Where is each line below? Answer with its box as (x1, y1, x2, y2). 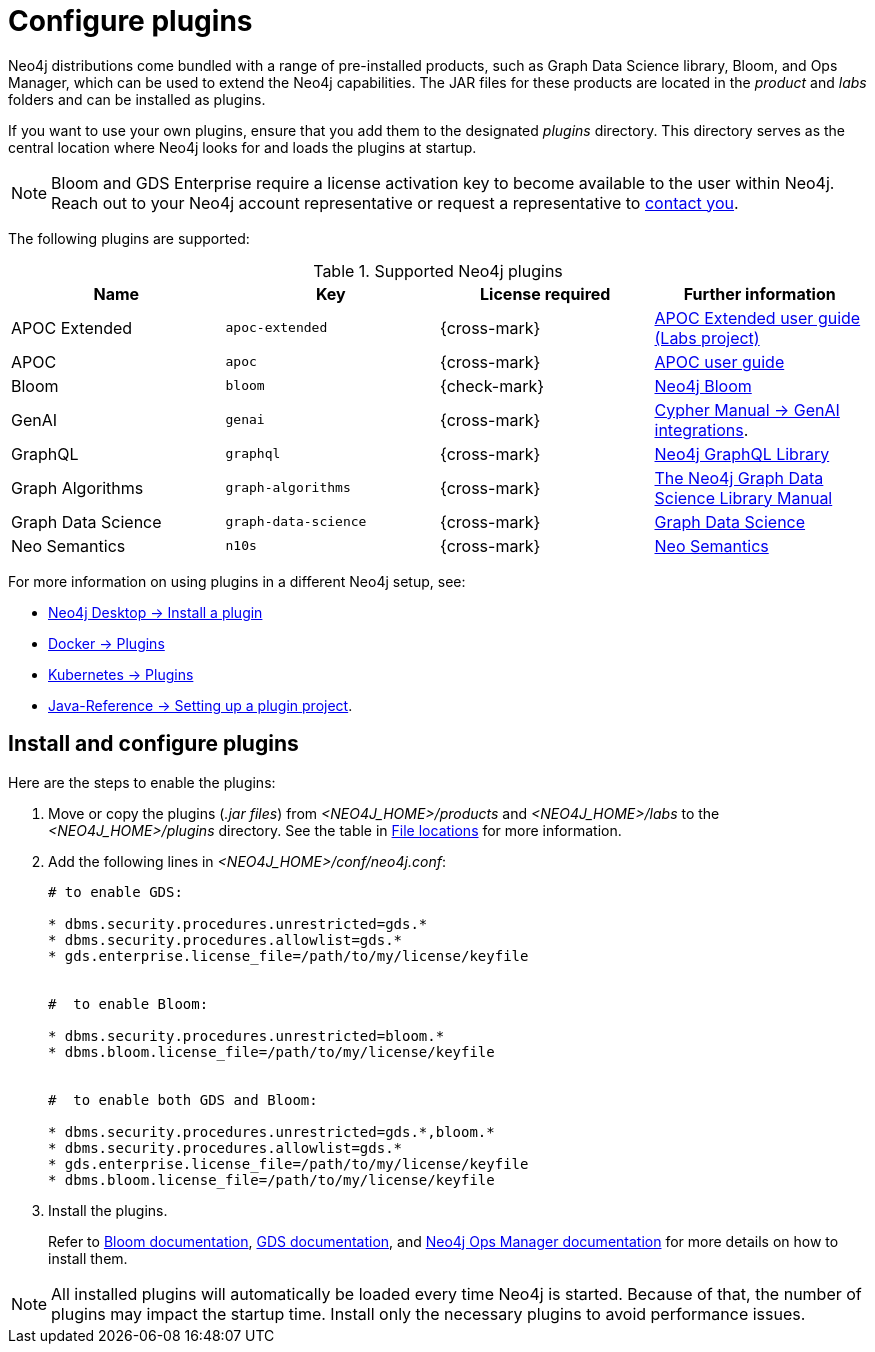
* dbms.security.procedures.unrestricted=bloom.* (48, 1027, 445, 1044)
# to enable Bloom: (48, 995, 209, 1012)
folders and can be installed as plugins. (8, 90, 266, 108)
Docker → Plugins (48, 634, 165, 652)
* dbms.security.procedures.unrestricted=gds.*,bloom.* (48, 1123, 495, 1140)
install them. (48, 1249, 128, 1267)
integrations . (654, 419, 749, 440)
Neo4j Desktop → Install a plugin (48, 603, 263, 621)
